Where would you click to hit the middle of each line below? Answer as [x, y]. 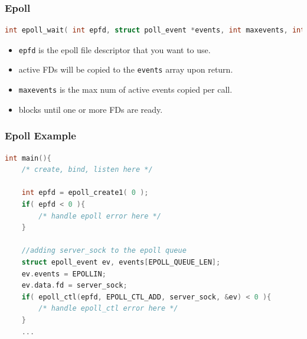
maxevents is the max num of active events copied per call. [125, 89]
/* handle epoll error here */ [100, 216]
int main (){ [28, 158]
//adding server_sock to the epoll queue [104, 251]
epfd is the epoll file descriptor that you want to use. [115, 49]
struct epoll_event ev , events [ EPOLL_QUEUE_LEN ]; [121, 262]
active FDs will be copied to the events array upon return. [126, 69]
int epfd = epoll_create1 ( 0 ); [85, 193]
